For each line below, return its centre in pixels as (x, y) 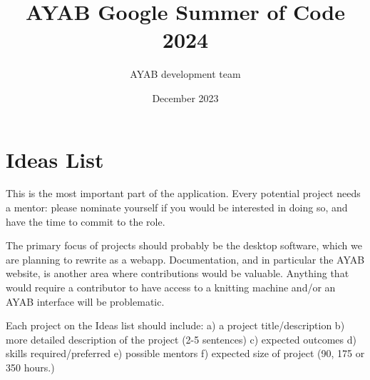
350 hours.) (30, 367)
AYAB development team (185, 74)
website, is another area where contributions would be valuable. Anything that (178, 273)
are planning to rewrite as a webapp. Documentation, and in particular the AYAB (185, 259)
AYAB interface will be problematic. (85, 301)
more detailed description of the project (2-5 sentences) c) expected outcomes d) (181, 339)
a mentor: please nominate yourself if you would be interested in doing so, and (177, 207)
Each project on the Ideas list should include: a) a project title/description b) (175, 325)
